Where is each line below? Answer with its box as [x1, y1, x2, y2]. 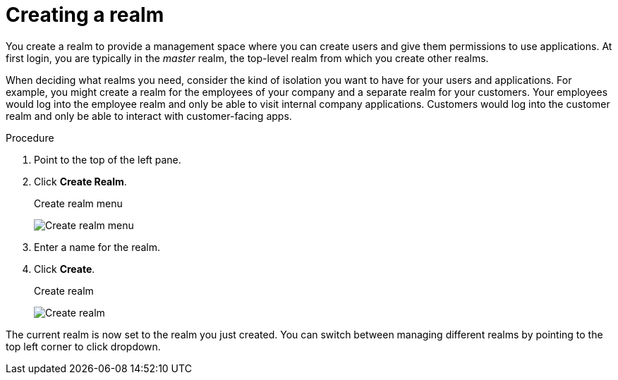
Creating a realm [6, 3, 164, 27]
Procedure [6, 131, 54, 144]
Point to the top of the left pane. [34, 153, 181, 166]
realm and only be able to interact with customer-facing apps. [6, 109, 292, 122]
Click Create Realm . [34, 175, 127, 188]
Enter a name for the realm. [34, 240, 161, 253]
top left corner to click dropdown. [6, 340, 161, 353]
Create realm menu [34, 197, 123, 209]
